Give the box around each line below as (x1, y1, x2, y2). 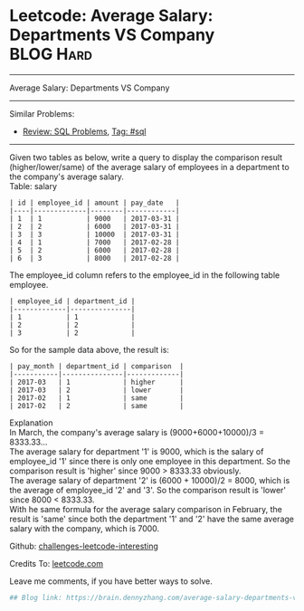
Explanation (9, 417, 53, 428)
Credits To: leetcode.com (9, 558, 104, 568)
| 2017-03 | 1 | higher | (9, 377, 184, 387)
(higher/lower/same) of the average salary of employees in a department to (9, 161, 290, 172)
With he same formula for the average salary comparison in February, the (9, 503, 282, 514)
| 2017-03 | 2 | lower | (9, 386, 184, 395)
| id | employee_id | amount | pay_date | (9, 198, 180, 207)
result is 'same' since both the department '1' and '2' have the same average (9, 513, 294, 524)
